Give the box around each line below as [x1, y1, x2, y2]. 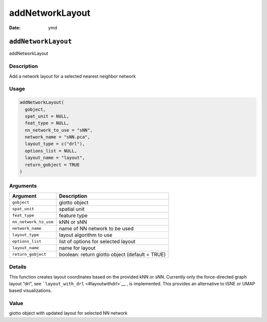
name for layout [59, 244, 96, 251]
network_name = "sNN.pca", [25, 134, 90, 140]
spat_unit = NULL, [25, 113, 69, 119]
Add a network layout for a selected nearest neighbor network [9, 73, 136, 79]
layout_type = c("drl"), [25, 141, 85, 147]
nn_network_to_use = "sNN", [25, 127, 93, 133]
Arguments [9, 183, 37, 189]
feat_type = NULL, [25, 120, 69, 126]
